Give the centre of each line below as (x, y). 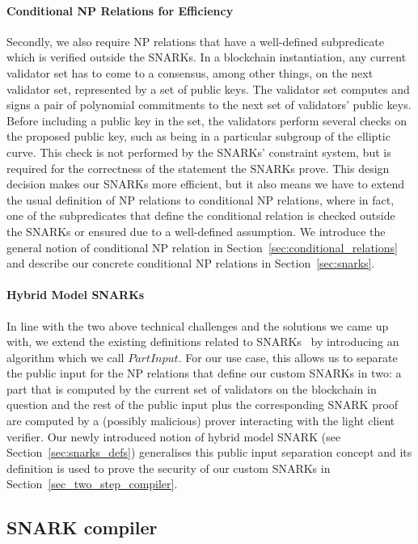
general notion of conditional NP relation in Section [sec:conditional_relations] (202, 247)
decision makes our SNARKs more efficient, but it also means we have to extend (206, 184)
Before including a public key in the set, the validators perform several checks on (207, 120)
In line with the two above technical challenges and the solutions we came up (198, 325)
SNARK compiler (82, 527)
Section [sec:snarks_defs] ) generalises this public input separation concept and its (209, 452)
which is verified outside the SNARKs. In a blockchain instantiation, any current (207, 57)
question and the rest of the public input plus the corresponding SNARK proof (203, 405)
